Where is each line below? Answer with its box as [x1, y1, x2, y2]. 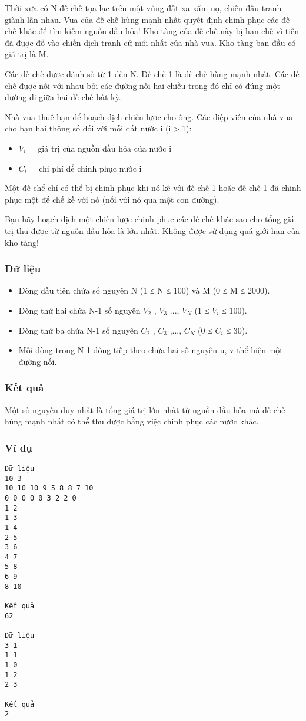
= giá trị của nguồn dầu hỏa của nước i [28, 141, 172, 154]
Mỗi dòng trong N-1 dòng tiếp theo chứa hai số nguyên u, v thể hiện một [18, 344, 283, 356]
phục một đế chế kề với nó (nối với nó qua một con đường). [5, 193, 219, 205]
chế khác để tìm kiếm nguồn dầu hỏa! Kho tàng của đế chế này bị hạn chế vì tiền [5, 25, 300, 37]
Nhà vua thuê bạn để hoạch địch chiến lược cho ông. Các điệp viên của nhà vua [5, 110, 293, 123]
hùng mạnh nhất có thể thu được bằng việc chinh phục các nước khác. [5, 415, 259, 427]
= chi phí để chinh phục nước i [29, 162, 142, 174]
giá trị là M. [5, 48, 49, 60]
